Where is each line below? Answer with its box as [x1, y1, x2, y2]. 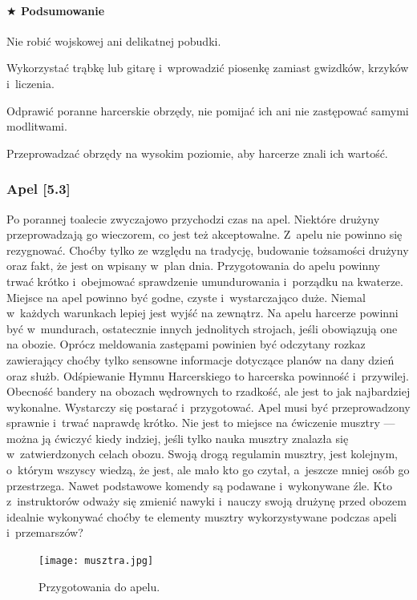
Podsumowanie [20, 2, 105, 18]
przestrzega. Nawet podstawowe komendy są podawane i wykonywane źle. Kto [6, 477, 392, 493]
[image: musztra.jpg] [38, 555, 154, 567]
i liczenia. [6, 74, 55, 91]
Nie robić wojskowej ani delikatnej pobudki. [6, 32, 221, 49]
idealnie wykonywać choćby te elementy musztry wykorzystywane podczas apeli [6, 508, 397, 525]
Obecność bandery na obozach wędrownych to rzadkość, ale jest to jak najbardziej [6, 383, 411, 400]
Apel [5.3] [6, 179, 71, 199]
